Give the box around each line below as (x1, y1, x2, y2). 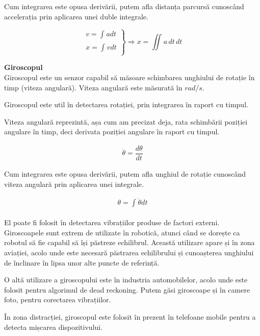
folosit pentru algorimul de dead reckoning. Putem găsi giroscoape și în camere (4, 284, 250, 295)
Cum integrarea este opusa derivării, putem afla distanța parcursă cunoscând (4, 1, 244, 11)
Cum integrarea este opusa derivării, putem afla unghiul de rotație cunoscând (4, 169, 246, 179)
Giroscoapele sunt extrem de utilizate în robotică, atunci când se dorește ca (4, 227, 240, 237)
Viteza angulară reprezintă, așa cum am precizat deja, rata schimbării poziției (4, 116, 248, 127)
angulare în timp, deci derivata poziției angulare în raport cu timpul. (4, 126, 220, 137)
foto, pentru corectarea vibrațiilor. (4, 294, 111, 305)
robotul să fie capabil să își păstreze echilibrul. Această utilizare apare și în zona (4, 237, 255, 248)
